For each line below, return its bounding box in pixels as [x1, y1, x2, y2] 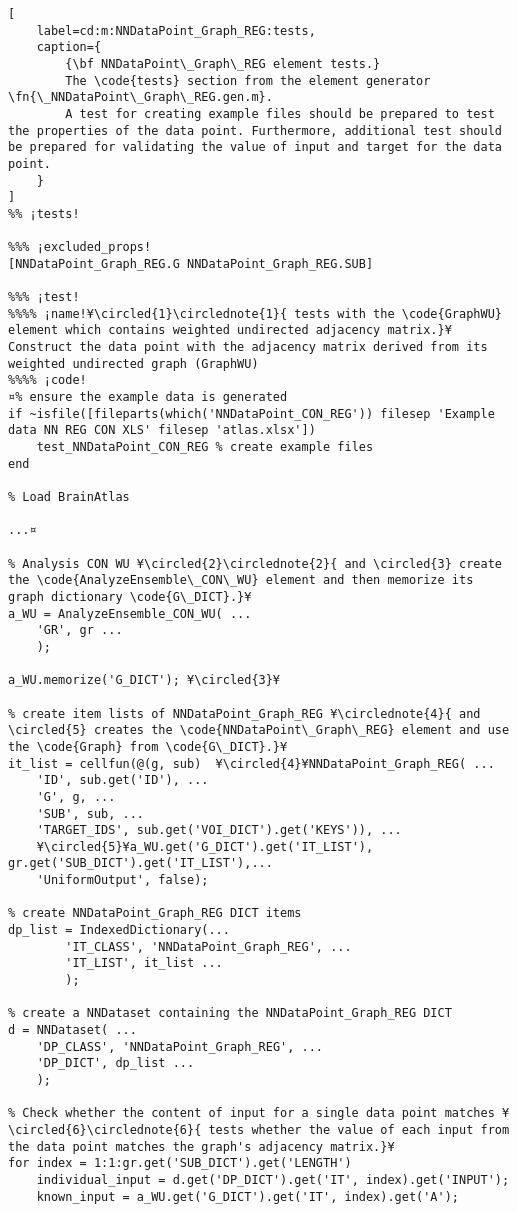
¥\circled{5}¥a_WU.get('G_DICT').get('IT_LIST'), [36, 839, 374, 854]
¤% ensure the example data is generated [8, 390, 288, 405]
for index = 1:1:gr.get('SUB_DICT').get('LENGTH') [8, 1156, 352, 1171]
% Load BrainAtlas [8, 490, 130, 505]
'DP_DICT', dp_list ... [36, 1056, 195, 1071]
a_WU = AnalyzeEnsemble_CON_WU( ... [8, 606, 252, 621]
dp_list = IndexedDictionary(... [8, 923, 230, 938]
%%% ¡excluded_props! [8, 240, 152, 255]
